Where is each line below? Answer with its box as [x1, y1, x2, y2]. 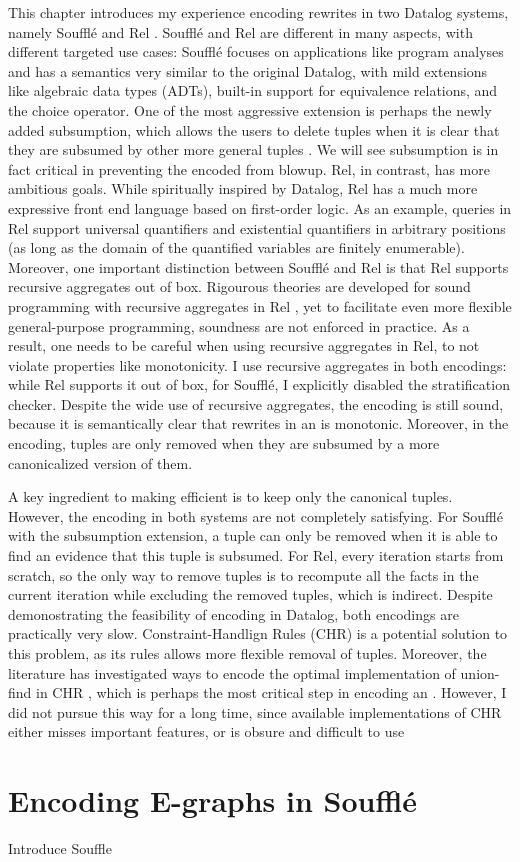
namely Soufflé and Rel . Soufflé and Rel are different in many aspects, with [8, 21, 473, 42]
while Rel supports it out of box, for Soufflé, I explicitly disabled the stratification [8, 374, 510, 395]
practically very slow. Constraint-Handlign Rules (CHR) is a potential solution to [8, 623, 508, 644]
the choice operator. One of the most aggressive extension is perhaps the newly [8, 99, 492, 120]
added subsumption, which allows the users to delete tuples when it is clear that [8, 119, 500, 140]
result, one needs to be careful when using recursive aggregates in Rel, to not [8, 335, 480, 356]
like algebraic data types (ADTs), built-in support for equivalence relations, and [8, 80, 498, 101]
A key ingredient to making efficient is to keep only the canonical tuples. [8, 486, 453, 507]
